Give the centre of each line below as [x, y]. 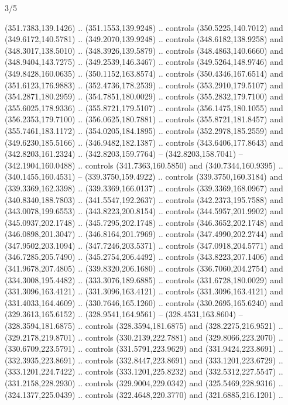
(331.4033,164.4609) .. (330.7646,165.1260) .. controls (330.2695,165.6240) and [144, 302]
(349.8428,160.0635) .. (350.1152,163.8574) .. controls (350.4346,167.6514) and [144, 73]
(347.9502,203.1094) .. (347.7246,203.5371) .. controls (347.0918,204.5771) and [144, 245]
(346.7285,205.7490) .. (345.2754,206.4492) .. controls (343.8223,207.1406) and [144, 257]
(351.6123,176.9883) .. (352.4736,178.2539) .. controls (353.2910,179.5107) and [144, 85]
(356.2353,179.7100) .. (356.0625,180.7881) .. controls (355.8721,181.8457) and [144, 119]
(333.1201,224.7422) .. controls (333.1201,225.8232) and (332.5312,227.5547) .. [144, 371]
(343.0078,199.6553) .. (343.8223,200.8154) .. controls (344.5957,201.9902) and [144, 211]
